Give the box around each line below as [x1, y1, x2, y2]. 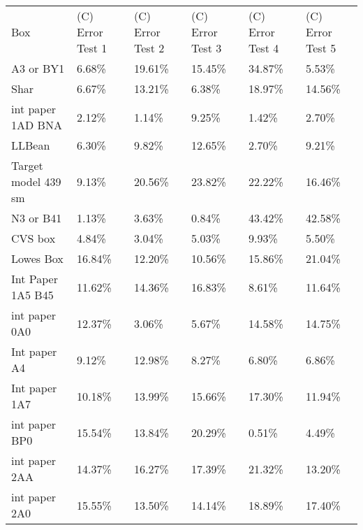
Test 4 [249, 40, 279, 56]
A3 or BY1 [11, 60, 65, 76]
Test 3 [191, 40, 222, 56]
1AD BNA [11, 117, 62, 133]
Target [11, 157, 43, 173]
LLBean [11, 137, 50, 153]
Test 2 [134, 40, 165, 56]
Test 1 [77, 40, 108, 56]
